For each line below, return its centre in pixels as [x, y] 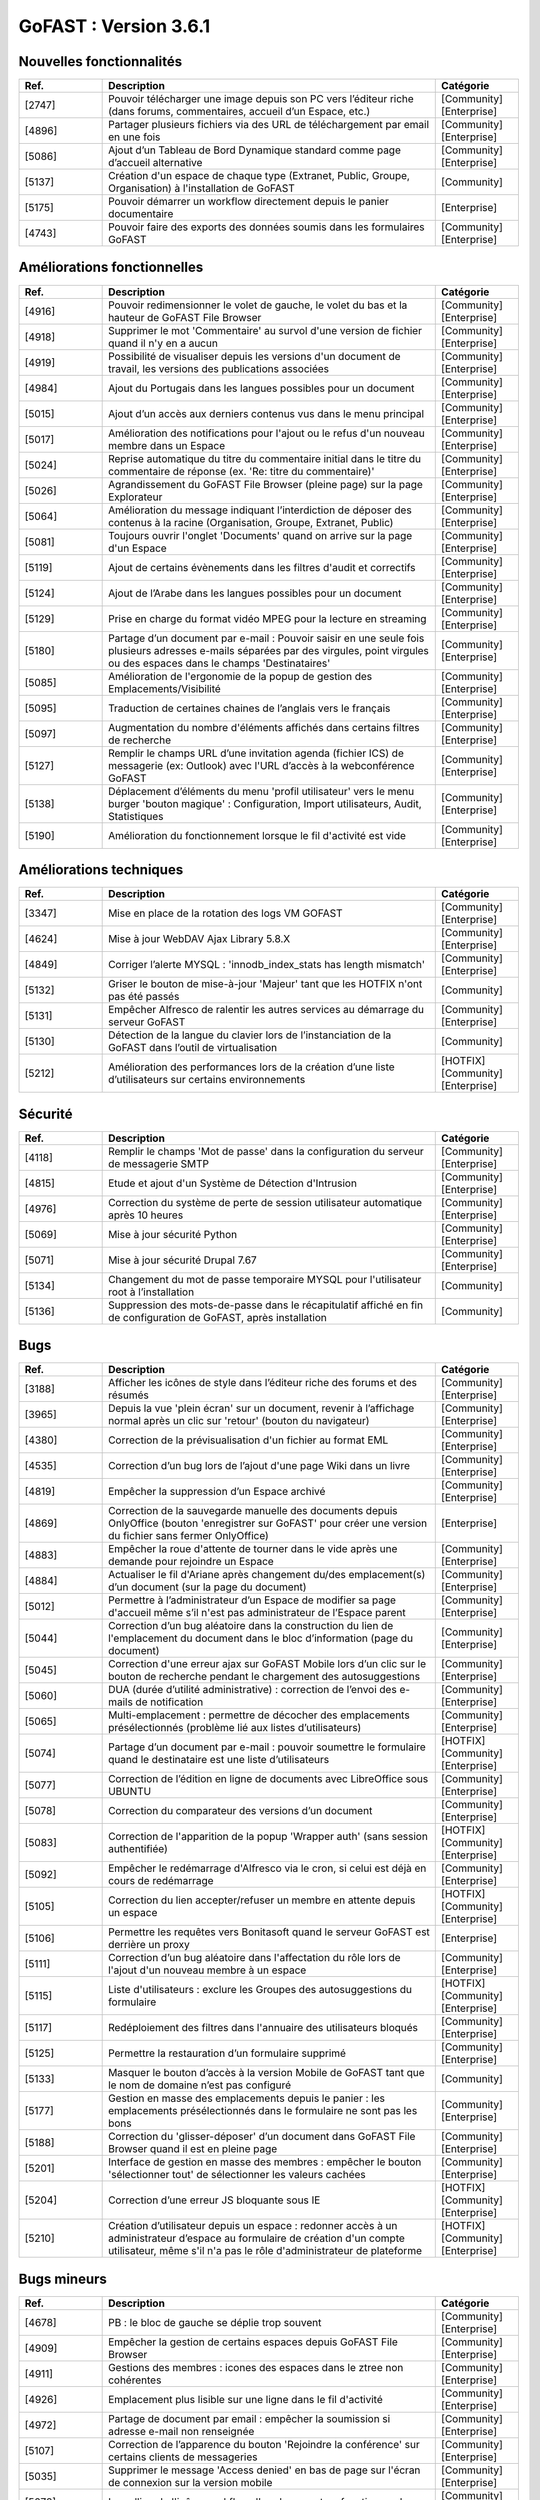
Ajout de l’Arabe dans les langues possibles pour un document [255, 593]
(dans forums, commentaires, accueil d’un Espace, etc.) [239, 112]
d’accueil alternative [155, 163]
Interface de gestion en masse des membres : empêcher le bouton [265, 2162]
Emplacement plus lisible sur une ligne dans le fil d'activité [246, 2399]
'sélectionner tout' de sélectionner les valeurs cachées [237, 2175]
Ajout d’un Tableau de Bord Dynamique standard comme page [255, 150]
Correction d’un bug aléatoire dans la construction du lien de [251, 1626]
